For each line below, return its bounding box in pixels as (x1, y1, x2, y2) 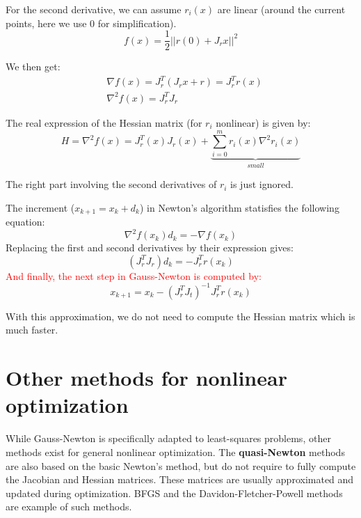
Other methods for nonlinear (6, 363, 287, 392)
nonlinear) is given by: (216, 115, 311, 129)
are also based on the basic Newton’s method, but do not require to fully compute (6, 458, 356, 473)
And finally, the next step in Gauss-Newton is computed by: (6, 268, 262, 283)
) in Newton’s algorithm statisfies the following (139, 200, 339, 214)
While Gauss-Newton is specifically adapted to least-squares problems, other (6, 431, 331, 446)
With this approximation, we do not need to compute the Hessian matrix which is (6, 308, 355, 323)
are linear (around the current (217, 2, 346, 16)
